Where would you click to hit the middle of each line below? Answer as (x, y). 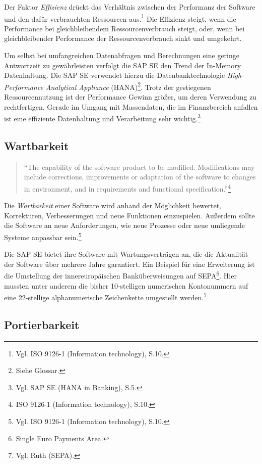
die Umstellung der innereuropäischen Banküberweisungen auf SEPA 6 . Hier (120, 275)
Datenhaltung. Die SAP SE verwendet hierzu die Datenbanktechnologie (115, 75)
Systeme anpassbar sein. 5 (43, 236)
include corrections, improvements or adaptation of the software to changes (140, 177)
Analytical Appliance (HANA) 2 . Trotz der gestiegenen (128, 86)
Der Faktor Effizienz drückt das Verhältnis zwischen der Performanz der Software (130, 7)
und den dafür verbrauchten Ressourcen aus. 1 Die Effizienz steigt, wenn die (120, 18)
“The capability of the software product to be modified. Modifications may (139, 167)
